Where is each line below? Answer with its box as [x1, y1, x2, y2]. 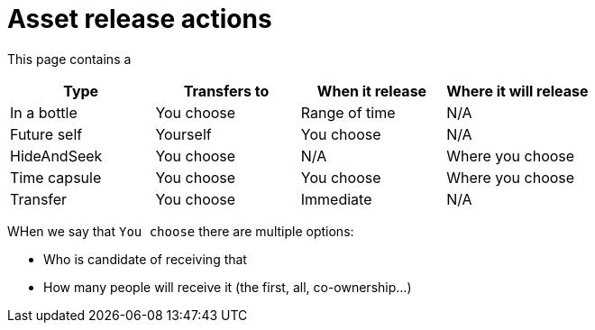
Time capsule [10, 168, 102, 187]
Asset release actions [7, 4, 272, 34]
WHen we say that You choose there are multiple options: [7, 223, 354, 239]
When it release [316, 81, 427, 100]
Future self [10, 124, 83, 143]
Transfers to [183, 81, 270, 100]
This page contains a [7, 50, 132, 67]
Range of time [300, 103, 396, 122]
